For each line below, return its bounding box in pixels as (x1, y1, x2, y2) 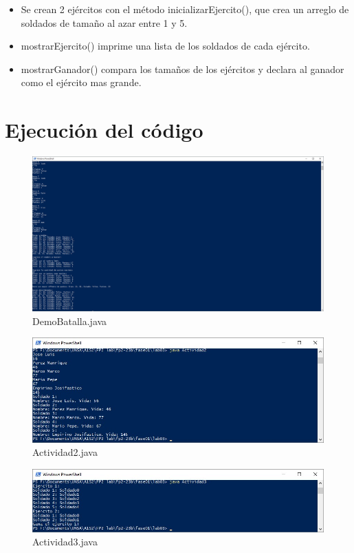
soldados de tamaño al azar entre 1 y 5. (21, 15, 188, 30)
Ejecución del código (5, 116, 203, 144)
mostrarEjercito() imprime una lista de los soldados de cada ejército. (21, 39, 310, 53)
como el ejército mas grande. (21, 75, 142, 90)
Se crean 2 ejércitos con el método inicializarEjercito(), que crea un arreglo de (21, 2, 349, 16)
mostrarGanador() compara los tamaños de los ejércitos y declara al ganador (21, 61, 344, 76)
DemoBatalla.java (32, 313, 107, 328)
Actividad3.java (32, 534, 98, 549)
